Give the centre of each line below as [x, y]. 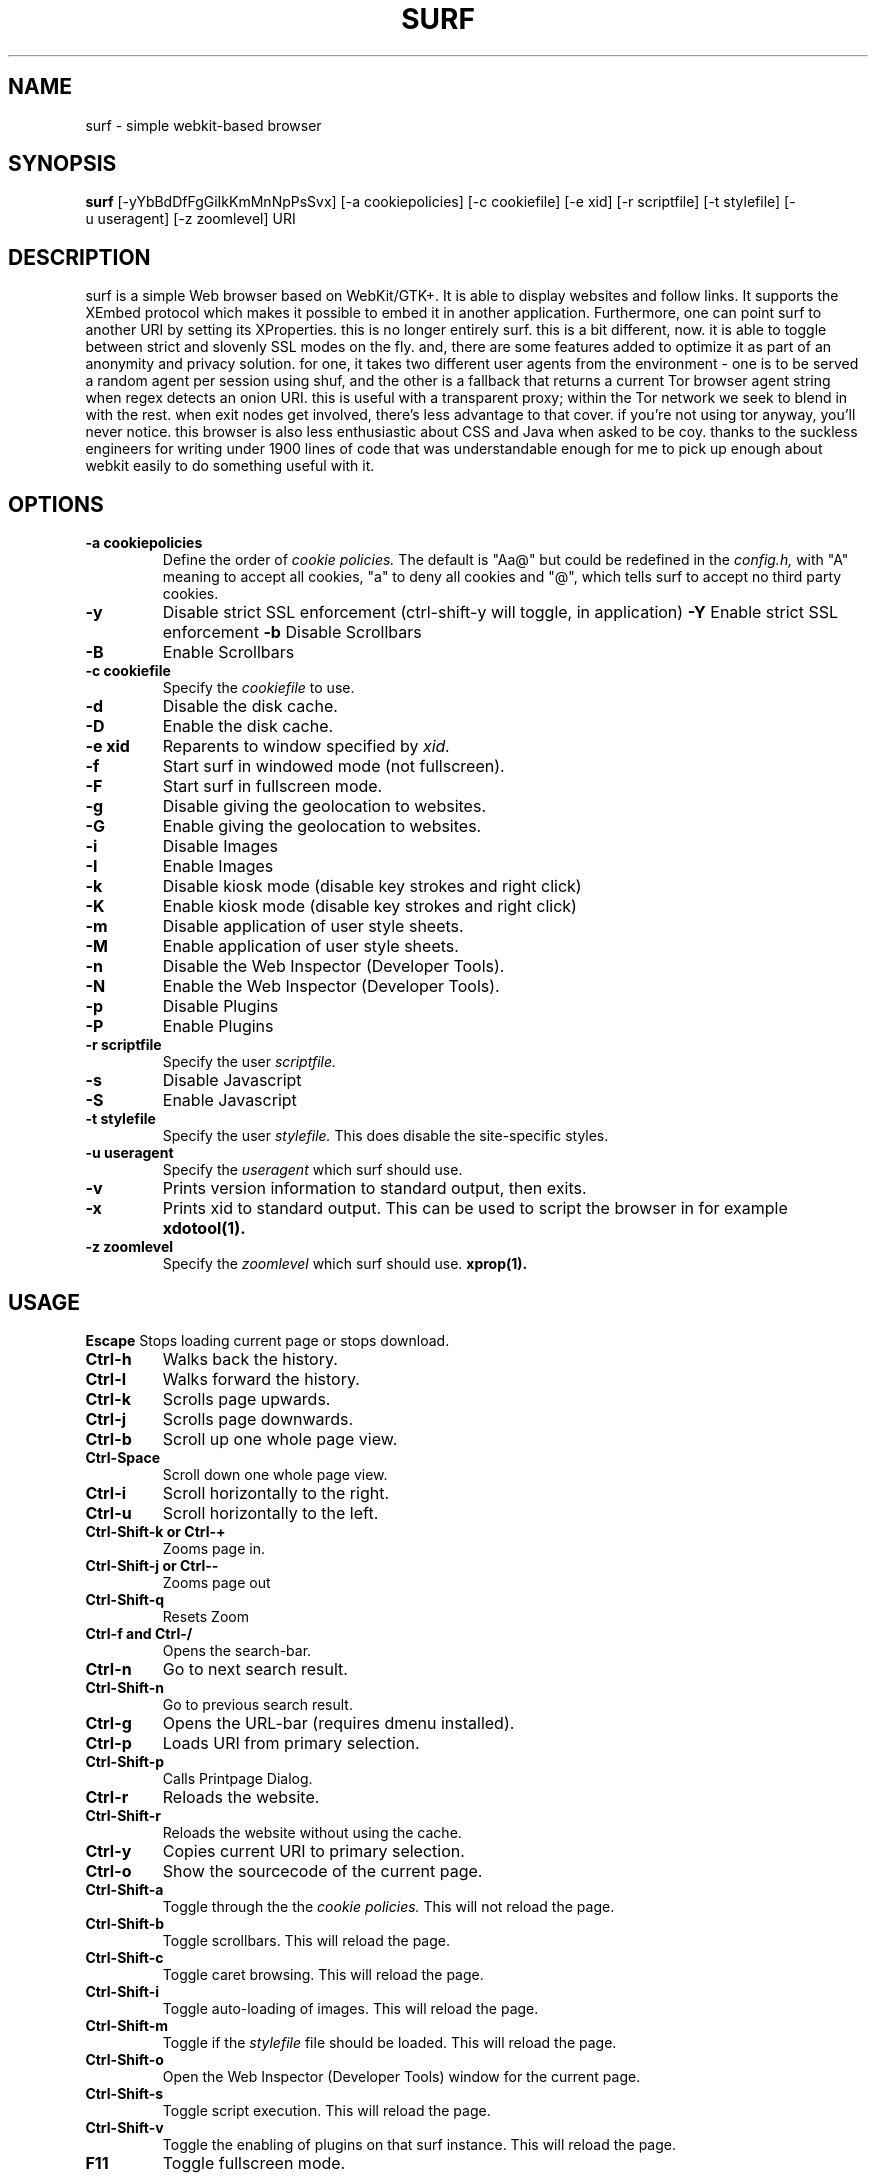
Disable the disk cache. [250, 706]
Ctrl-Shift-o [124, 2059]
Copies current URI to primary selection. [313, 1850]
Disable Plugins [220, 1006]
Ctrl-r [107, 1796]
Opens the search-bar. [237, 1650]
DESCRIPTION [79, 257]
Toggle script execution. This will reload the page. [326, 2110]
